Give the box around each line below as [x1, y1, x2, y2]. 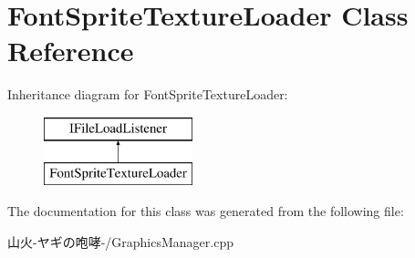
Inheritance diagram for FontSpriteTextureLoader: [7, 85, 288, 104]
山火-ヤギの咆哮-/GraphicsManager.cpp [7, 232, 233, 251]
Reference [7, 32, 134, 69]
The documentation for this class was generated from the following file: [7, 201, 404, 221]
